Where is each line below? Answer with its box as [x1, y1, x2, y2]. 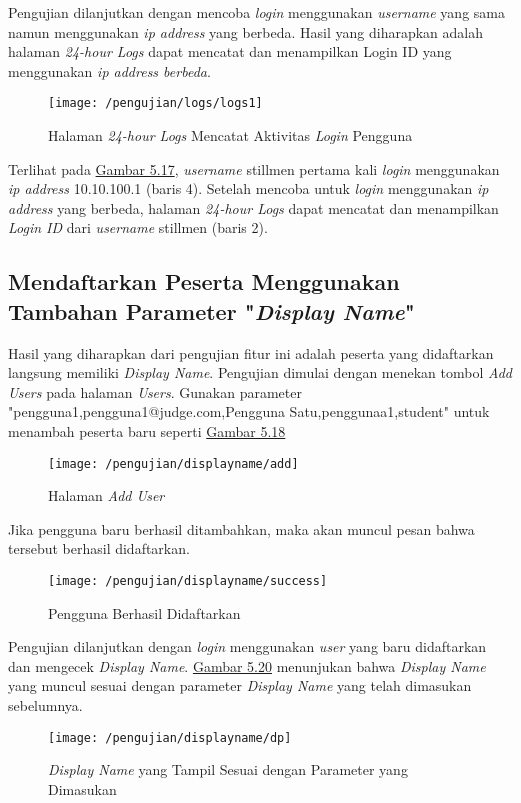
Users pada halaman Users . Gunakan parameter [8, 381, 302, 402]
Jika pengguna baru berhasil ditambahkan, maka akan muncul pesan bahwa [8, 518, 475, 539]
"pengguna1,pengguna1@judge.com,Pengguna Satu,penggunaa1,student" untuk [8, 401, 490, 422]
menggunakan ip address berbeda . [8, 60, 211, 81]
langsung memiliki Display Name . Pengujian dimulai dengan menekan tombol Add [8, 362, 513, 383]
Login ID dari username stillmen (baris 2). [8, 217, 268, 238]
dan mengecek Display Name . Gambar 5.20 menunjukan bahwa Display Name [8, 655, 486, 676]
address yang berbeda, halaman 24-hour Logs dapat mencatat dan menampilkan [8, 197, 499, 218]
